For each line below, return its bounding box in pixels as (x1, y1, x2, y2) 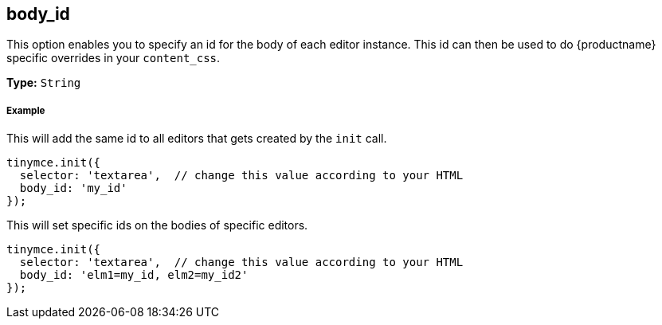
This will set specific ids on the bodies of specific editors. (6, 218, 308, 233)
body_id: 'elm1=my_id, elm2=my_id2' (19, 268, 249, 282)
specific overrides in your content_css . (6, 51, 221, 65)
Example (6, 104, 45, 116)
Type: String (6, 76, 81, 90)
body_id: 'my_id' (19, 182, 127, 195)
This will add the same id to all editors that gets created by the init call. (6, 131, 387, 146)
